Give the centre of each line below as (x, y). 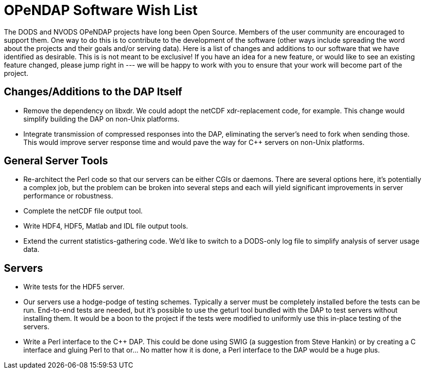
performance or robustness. (68, 196)
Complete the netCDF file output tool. (83, 211)
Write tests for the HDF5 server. (74, 287)
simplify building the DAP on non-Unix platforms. (101, 119)
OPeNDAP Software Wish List (101, 10)
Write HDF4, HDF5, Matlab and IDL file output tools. (106, 226)
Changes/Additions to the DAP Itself (93, 92)
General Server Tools (56, 161)
